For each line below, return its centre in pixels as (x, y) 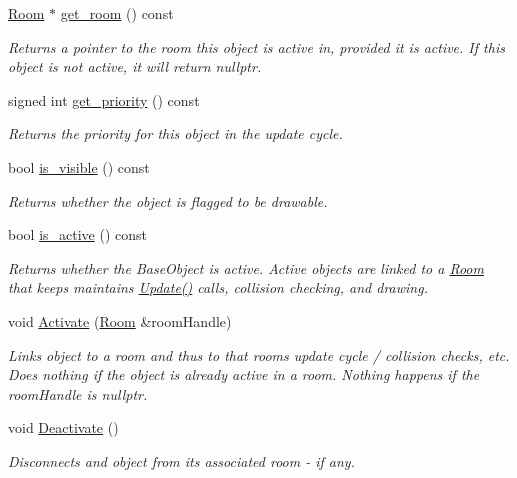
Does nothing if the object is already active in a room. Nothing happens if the (244, 374)
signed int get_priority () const (104, 99)
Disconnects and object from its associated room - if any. (181, 460)
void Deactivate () (63, 427)
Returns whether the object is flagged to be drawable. (168, 200)
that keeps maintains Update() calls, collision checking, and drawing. (218, 287)
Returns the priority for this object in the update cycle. (175, 133)
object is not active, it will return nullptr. (135, 66)
